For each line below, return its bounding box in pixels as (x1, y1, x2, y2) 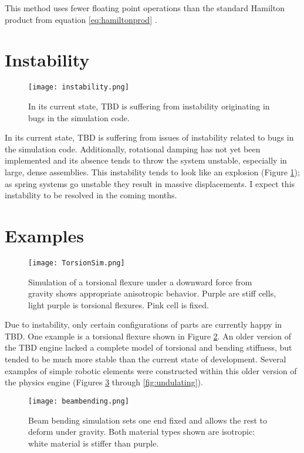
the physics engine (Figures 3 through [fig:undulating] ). (5, 376, 203, 388)
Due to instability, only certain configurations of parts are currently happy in (5, 318, 282, 331)
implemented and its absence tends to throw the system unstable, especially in (5, 154, 287, 166)
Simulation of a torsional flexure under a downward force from (28, 275, 252, 288)
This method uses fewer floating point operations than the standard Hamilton (5, 2, 285, 14)
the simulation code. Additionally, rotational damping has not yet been (5, 142, 261, 155)
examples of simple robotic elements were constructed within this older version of (5, 364, 297, 377)
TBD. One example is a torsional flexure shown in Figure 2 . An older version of (5, 329, 291, 342)
